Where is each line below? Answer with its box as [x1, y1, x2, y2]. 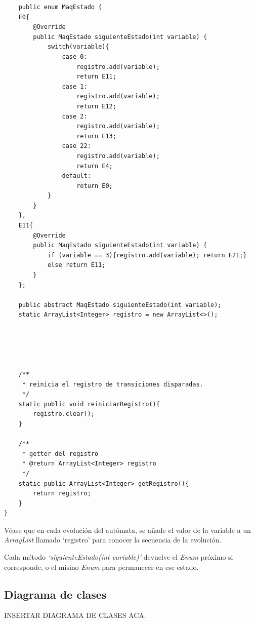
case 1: [62, 83, 88, 90]
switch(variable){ [47, 43, 109, 51]
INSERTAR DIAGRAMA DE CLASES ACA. [4, 610, 146, 620]
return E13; [76, 132, 116, 140]
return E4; [76, 162, 113, 170]
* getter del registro [22, 450, 99, 457]
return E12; [76, 102, 116, 110]
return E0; [76, 182, 113, 189]
